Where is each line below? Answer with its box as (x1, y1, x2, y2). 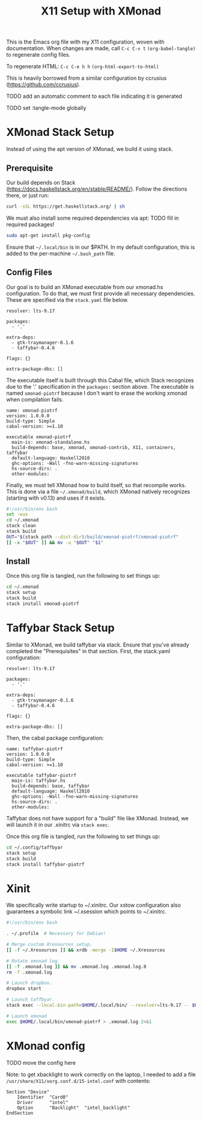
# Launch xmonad (6, 1013, 47, 1019)
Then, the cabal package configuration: (6, 734, 104, 741)
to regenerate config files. (6, 51, 71, 59)
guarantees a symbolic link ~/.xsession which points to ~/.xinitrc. (6, 908, 167, 915)
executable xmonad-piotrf (6, 433, 71, 440)
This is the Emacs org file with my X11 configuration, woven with (6, 38, 165, 46)
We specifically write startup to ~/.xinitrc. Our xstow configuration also (6, 901, 182, 909)
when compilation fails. (6, 395, 64, 403)
